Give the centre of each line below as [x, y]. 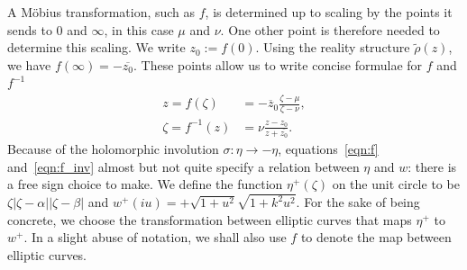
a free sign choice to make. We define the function [145, 184]
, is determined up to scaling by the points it [329, 12]
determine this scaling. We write [96, 47]
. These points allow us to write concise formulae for [278, 64]
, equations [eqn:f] [328, 148]
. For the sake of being [358, 202]
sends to [30, 29]
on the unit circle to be [396, 184]
